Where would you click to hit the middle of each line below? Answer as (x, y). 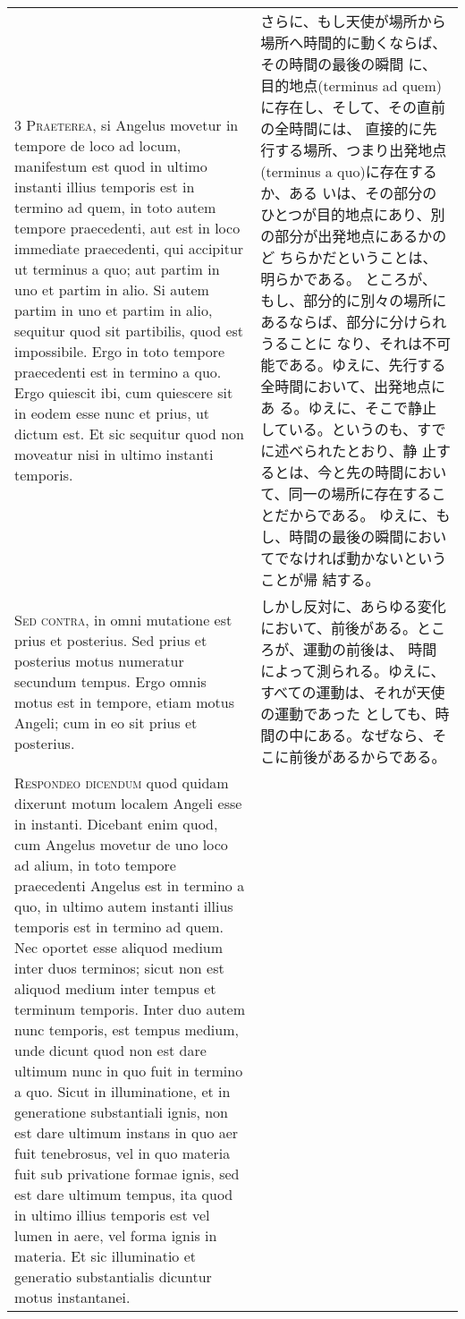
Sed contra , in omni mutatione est (123, 619)
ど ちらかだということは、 (349, 257)
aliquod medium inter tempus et (115, 988)
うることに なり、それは (341, 343)
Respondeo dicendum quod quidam (122, 783)
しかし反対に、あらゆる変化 (353, 606)
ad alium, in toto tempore (95, 865)
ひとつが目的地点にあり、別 (353, 214)
